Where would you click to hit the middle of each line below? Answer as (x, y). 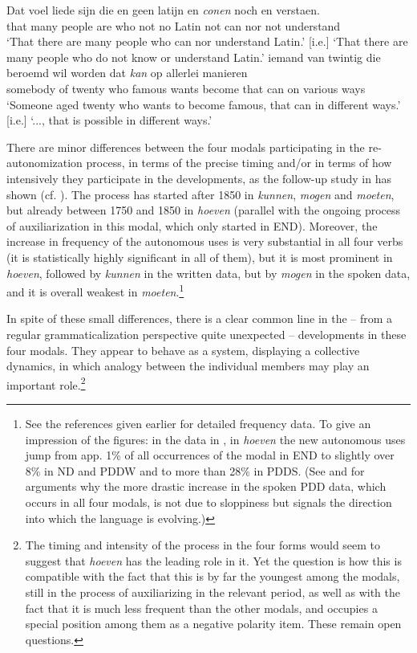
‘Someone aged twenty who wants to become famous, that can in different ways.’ (204, 104)
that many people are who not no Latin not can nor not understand (174, 25)
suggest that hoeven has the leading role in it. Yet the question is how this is (213, 560)
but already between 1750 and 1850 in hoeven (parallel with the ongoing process (204, 210)
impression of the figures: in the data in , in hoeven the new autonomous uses (215, 439)
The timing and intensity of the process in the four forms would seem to (203, 545)
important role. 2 (46, 383)
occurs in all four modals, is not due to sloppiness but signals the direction (208, 502)
